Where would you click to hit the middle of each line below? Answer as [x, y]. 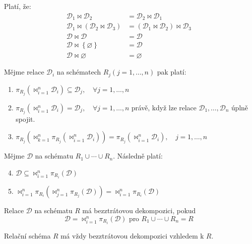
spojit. [25, 119]
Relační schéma [27, 235]
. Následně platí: [138, 156]
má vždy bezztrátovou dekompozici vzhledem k [132, 235]
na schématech [79, 72]
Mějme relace [24, 72]
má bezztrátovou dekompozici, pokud [139, 210]
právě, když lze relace [164, 107]
